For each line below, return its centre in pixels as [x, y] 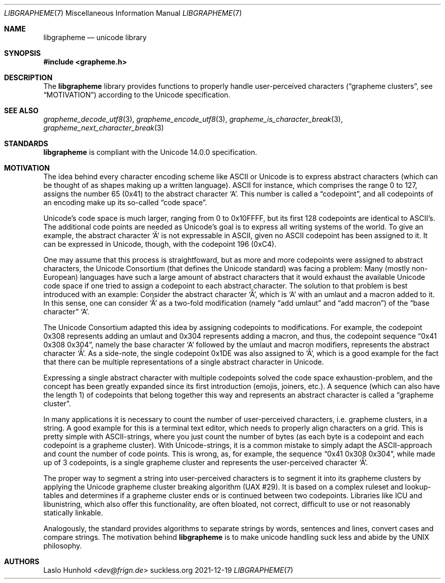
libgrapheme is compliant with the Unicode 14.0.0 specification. [150, 152]
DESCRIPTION [28, 77]
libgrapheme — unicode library [95, 37]
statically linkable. [73, 513]
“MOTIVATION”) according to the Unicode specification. [137, 95]
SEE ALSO [21, 110]
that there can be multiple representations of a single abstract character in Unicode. [184, 362]
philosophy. [63, 546]
